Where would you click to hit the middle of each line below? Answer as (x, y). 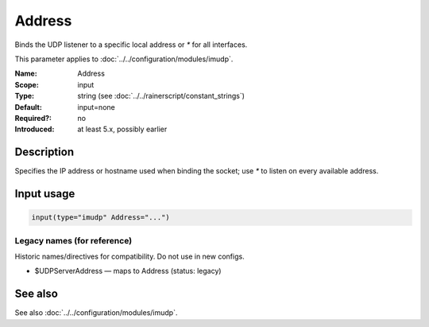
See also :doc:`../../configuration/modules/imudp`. (96, 313)
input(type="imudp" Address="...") (100, 218)
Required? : (33, 118)
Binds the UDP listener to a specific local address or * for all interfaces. (131, 45)
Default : (29, 107)
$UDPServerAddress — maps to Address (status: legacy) (128, 271)
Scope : (27, 84)
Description (44, 152)
